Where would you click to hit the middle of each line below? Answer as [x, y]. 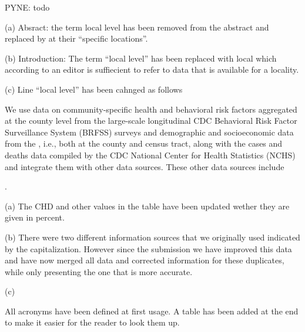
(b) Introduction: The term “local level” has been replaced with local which [141, 58]
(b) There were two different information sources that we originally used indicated [152, 237]
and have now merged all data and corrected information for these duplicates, [145, 260]
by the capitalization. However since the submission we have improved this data [148, 248]
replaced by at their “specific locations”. [76, 38]
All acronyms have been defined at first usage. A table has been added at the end [152, 311]
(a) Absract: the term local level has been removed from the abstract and [137, 27]
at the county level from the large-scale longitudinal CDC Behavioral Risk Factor [151, 121]
